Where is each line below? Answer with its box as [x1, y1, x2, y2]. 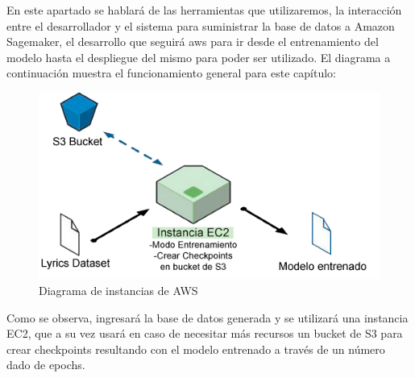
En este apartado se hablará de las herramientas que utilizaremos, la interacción [6, 2, 402, 18]
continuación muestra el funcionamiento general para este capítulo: [6, 64, 336, 81]
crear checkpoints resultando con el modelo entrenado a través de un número [6, 340, 385, 357]
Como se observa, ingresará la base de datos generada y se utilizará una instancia [6, 309, 409, 326]
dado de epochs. [6, 356, 85, 373]
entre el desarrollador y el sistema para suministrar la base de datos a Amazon [6, 17, 395, 34]
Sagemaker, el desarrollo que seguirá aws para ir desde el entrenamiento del [6, 33, 379, 50]
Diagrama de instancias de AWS [39, 282, 198, 299]
